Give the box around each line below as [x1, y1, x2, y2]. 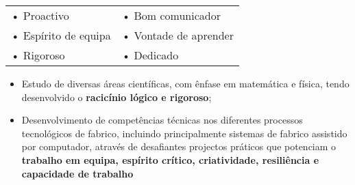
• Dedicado [121, 47, 179, 63]
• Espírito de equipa [11, 27, 111, 43]
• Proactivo [11, 8, 69, 23]
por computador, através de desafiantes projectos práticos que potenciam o [21, 139, 336, 154]
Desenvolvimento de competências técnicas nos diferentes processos [21, 113, 303, 127]
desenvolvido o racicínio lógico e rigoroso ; [21, 89, 212, 104]
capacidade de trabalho [21, 166, 134, 180]
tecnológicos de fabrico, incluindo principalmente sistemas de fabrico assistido [21, 126, 347, 140]
